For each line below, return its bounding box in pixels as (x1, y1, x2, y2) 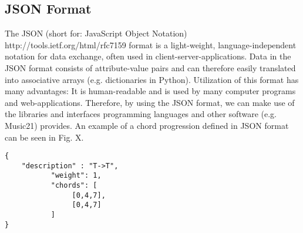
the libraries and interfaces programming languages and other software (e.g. (5, 108, 277, 120)
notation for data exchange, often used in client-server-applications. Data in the (5, 50, 291, 62)
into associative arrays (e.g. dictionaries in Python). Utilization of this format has (5, 73, 299, 85)
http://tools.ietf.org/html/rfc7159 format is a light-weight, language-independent (5, 38, 297, 51)
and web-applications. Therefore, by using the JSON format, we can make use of (5, 96, 295, 108)
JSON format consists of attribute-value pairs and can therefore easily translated (5, 61, 296, 74)
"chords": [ (51, 181, 97, 190)
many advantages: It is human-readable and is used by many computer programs (5, 85, 296, 97)
